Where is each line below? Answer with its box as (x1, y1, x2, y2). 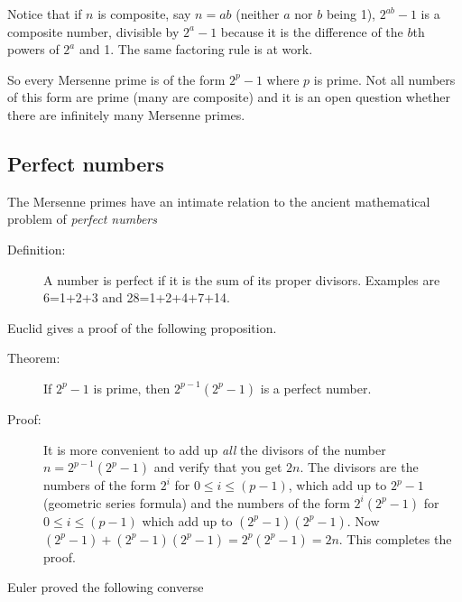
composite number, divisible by (7, 22, 180, 41)
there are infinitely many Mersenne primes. (7, 105, 245, 124)
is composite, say (97, 5, 191, 23)
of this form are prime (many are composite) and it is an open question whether (7, 88, 450, 107)
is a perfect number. (260, 378, 372, 397)
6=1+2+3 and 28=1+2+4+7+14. (43, 288, 230, 307)
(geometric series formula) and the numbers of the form (43, 493, 350, 512)
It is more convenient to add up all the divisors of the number (43, 440, 386, 458)
